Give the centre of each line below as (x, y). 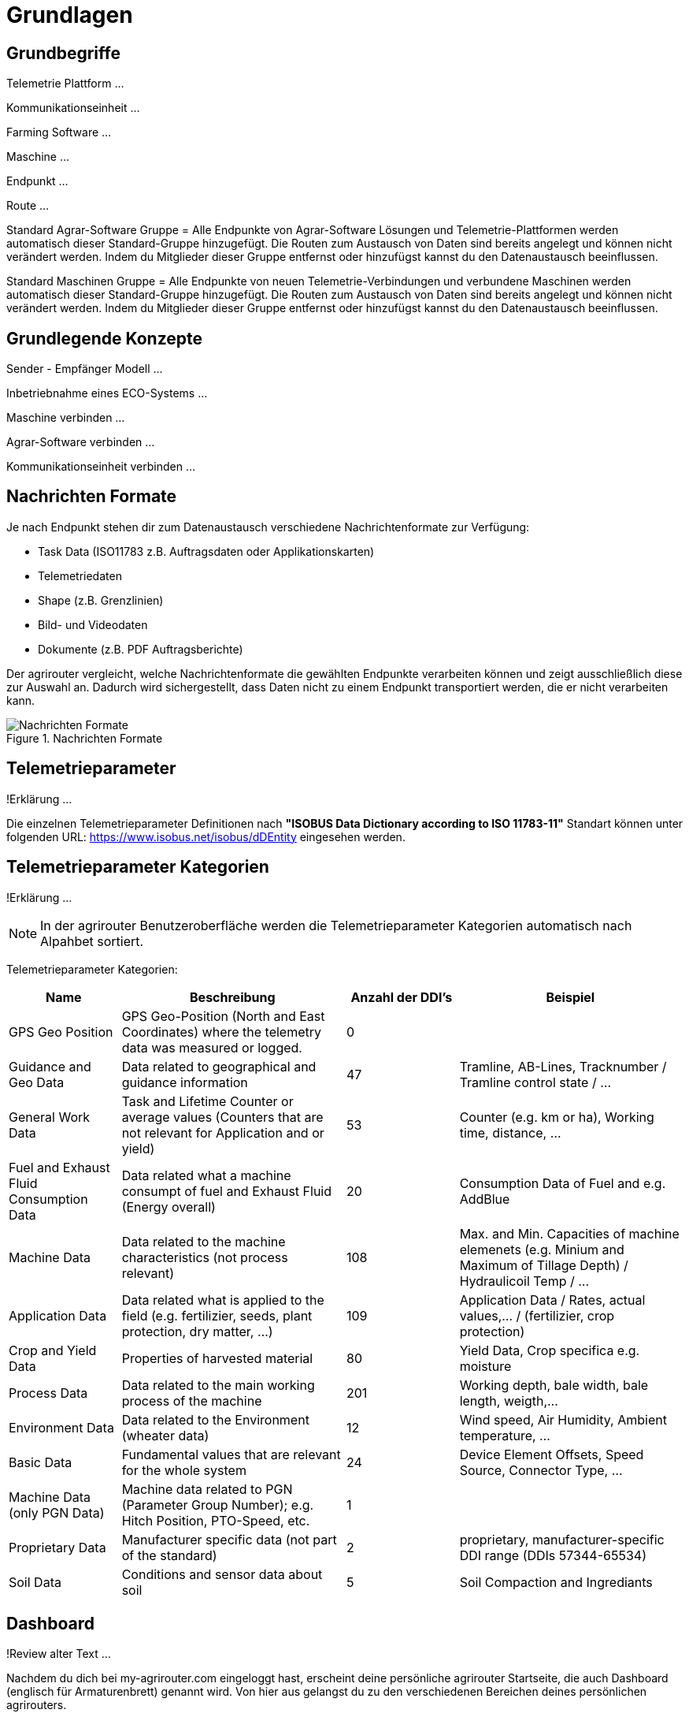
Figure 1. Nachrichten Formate (85, 738)
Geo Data (37, 1082)
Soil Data (35, 1582)
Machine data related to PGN (207, 1489)
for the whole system (184, 1470)
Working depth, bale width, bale (554, 1385)
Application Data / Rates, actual (552, 1300)
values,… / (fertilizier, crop (537, 1315)
